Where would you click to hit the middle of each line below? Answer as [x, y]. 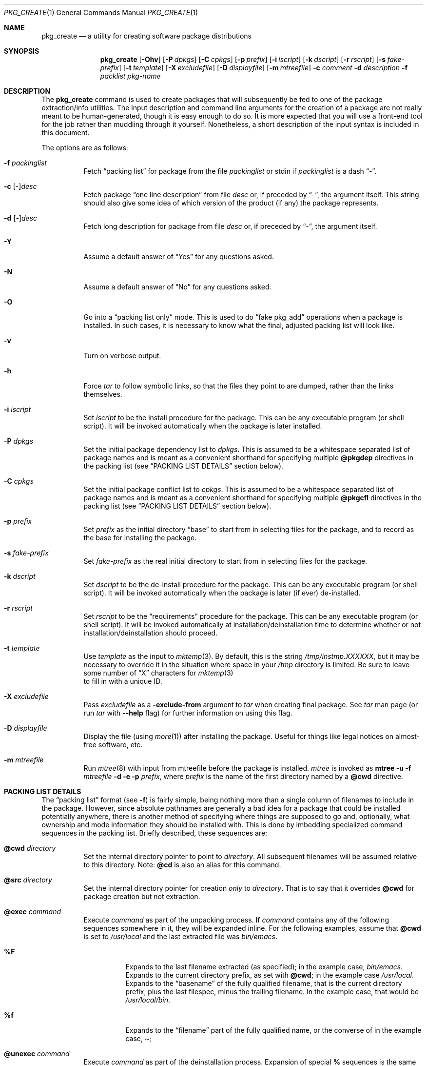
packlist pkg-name [130, 76]
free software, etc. [113, 745]
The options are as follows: [85, 148]
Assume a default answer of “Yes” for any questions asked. [179, 256]
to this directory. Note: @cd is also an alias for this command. [182, 865]
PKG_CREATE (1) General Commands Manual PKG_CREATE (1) [101, 12]
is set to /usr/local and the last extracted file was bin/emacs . [180, 936]
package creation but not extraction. [142, 896]
